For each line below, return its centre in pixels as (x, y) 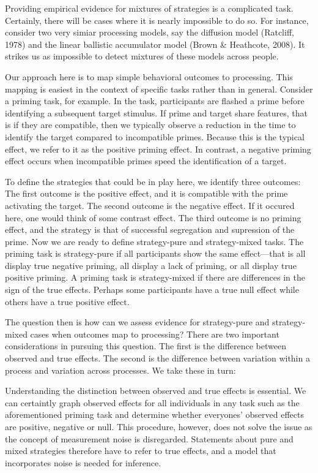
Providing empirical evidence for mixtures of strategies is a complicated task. (149, 8)
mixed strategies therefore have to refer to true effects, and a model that (141, 451)
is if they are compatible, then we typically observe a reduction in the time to (150, 125)
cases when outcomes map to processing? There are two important (155, 334)
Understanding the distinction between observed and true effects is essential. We (156, 391)
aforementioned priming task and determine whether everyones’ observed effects (154, 414)
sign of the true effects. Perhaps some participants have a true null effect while (152, 289)
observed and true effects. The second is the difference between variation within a (157, 358)
